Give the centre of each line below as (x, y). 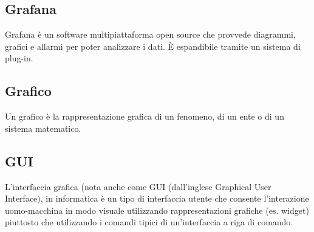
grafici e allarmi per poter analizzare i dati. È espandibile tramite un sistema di (153, 46)
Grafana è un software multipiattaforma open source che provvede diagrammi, (150, 34)
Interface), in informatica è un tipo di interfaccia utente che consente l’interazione (157, 198)
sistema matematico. (43, 128)
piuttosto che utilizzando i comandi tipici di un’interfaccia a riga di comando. (149, 222)
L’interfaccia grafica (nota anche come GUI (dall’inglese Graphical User (138, 186)
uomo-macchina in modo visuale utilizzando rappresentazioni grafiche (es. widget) (157, 210)
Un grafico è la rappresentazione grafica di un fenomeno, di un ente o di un (145, 116)
